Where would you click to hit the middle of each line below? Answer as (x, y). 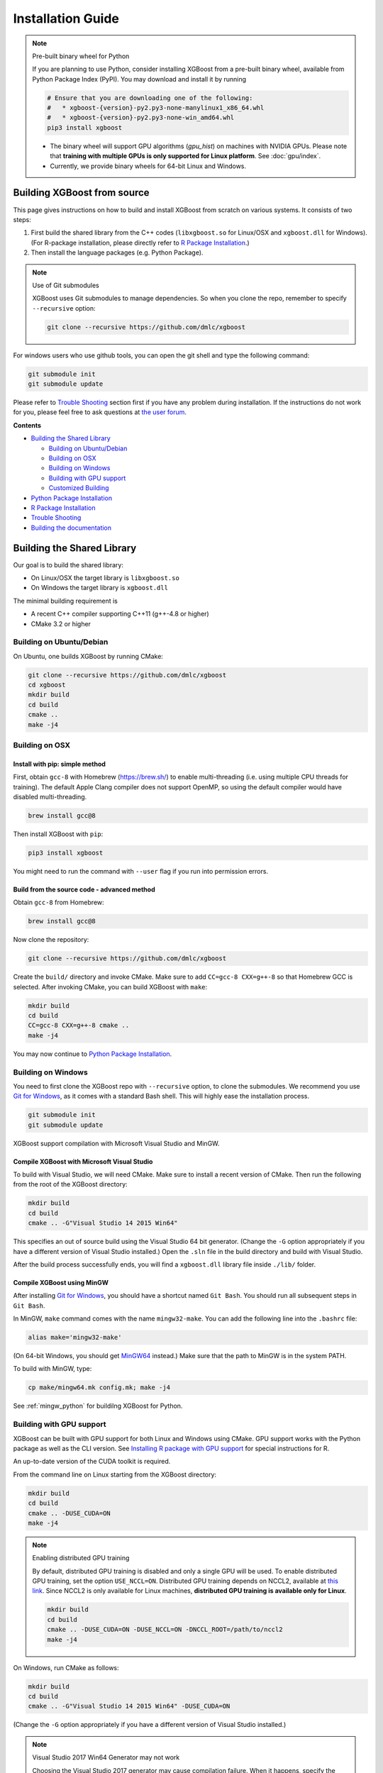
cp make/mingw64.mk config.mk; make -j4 (99, 1388)
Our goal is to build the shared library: (68, 565)
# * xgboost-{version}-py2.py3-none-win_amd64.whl (141, 118)
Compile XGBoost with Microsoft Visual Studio (83, 1161)
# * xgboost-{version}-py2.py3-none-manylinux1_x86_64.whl (156, 108)
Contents (27, 425)
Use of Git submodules (66, 285)
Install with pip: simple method (60, 764)
